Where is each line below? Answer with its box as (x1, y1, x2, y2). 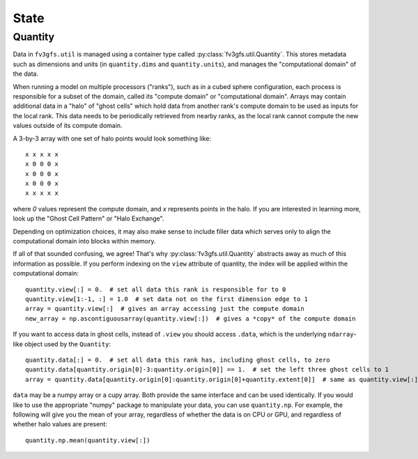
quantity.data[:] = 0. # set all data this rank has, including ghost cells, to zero (25, 355, 330, 364)
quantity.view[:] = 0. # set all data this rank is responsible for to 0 (25, 285, 286, 293)
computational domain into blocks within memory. (13, 237, 156, 245)
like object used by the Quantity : (13, 339, 111, 348)
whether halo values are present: (13, 420, 108, 428)
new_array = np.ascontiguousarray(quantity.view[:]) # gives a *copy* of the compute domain (25, 314, 356, 323)
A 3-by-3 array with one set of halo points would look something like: (13, 134, 212, 143)
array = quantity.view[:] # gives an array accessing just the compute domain (25, 305, 304, 313)
